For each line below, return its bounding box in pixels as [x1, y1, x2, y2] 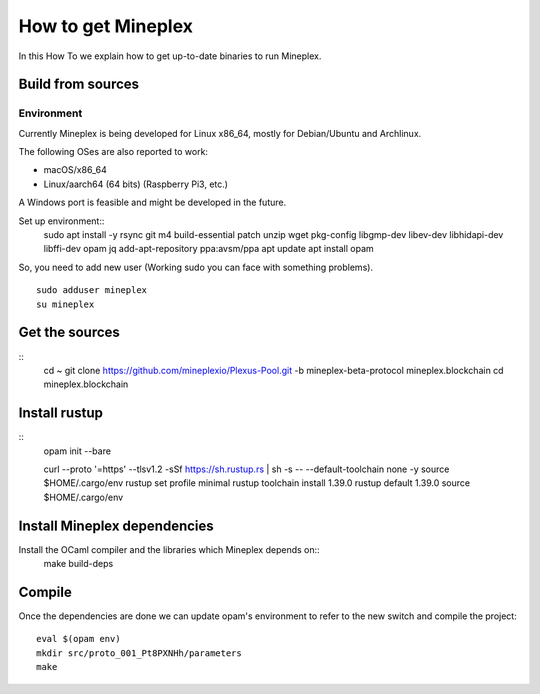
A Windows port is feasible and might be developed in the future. [18, 196, 287, 209]
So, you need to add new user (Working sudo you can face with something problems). [18, 261, 374, 273]
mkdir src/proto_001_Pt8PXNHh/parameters [36, 647, 242, 659]
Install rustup [18, 405, 104, 422]
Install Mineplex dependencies [18, 517, 214, 534]
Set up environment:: [18, 215, 105, 227]
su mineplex [36, 298, 95, 310]
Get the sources [18, 324, 120, 341]
